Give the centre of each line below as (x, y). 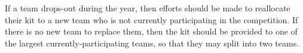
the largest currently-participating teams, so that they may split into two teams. (152, 43)
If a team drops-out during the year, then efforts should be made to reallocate (148, 8)
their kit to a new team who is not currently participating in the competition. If (151, 19)
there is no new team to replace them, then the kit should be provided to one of (151, 31)
